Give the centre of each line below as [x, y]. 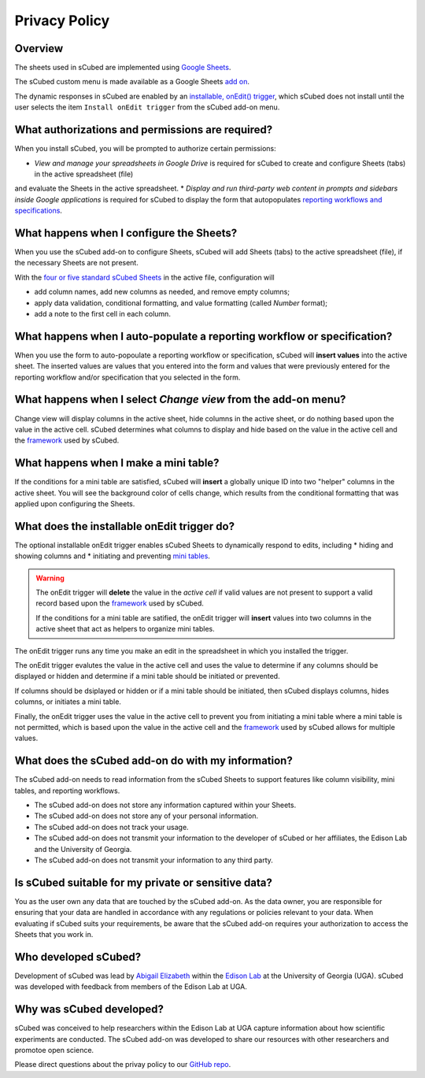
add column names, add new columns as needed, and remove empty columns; [162, 292]
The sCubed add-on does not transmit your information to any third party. [153, 860]
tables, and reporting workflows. [67, 791]
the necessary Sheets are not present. [77, 263]
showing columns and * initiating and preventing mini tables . [112, 556]
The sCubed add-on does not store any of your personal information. [146, 816]
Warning [50, 578]
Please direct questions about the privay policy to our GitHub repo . [123, 1065]
